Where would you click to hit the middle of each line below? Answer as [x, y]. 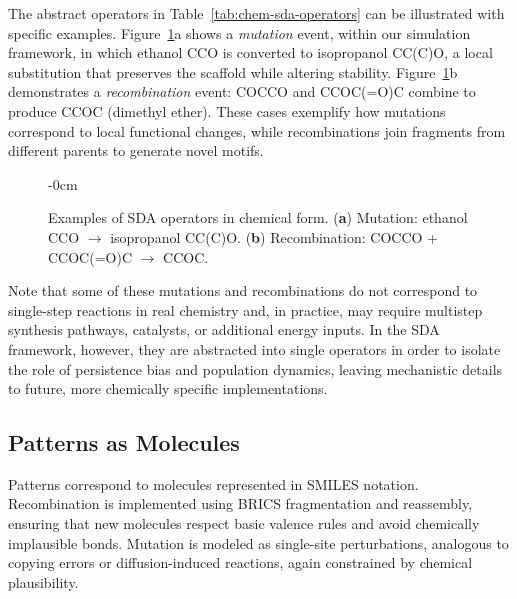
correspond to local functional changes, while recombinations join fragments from [257, 130]
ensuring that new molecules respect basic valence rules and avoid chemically [244, 523]
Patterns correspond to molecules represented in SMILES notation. [213, 483]
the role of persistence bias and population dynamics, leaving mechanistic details [255, 368]
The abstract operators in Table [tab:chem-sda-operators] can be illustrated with [256, 13]
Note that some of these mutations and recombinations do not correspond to [243, 290]
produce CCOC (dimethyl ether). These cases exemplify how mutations [227, 110]
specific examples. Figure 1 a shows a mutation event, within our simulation [239, 32]
